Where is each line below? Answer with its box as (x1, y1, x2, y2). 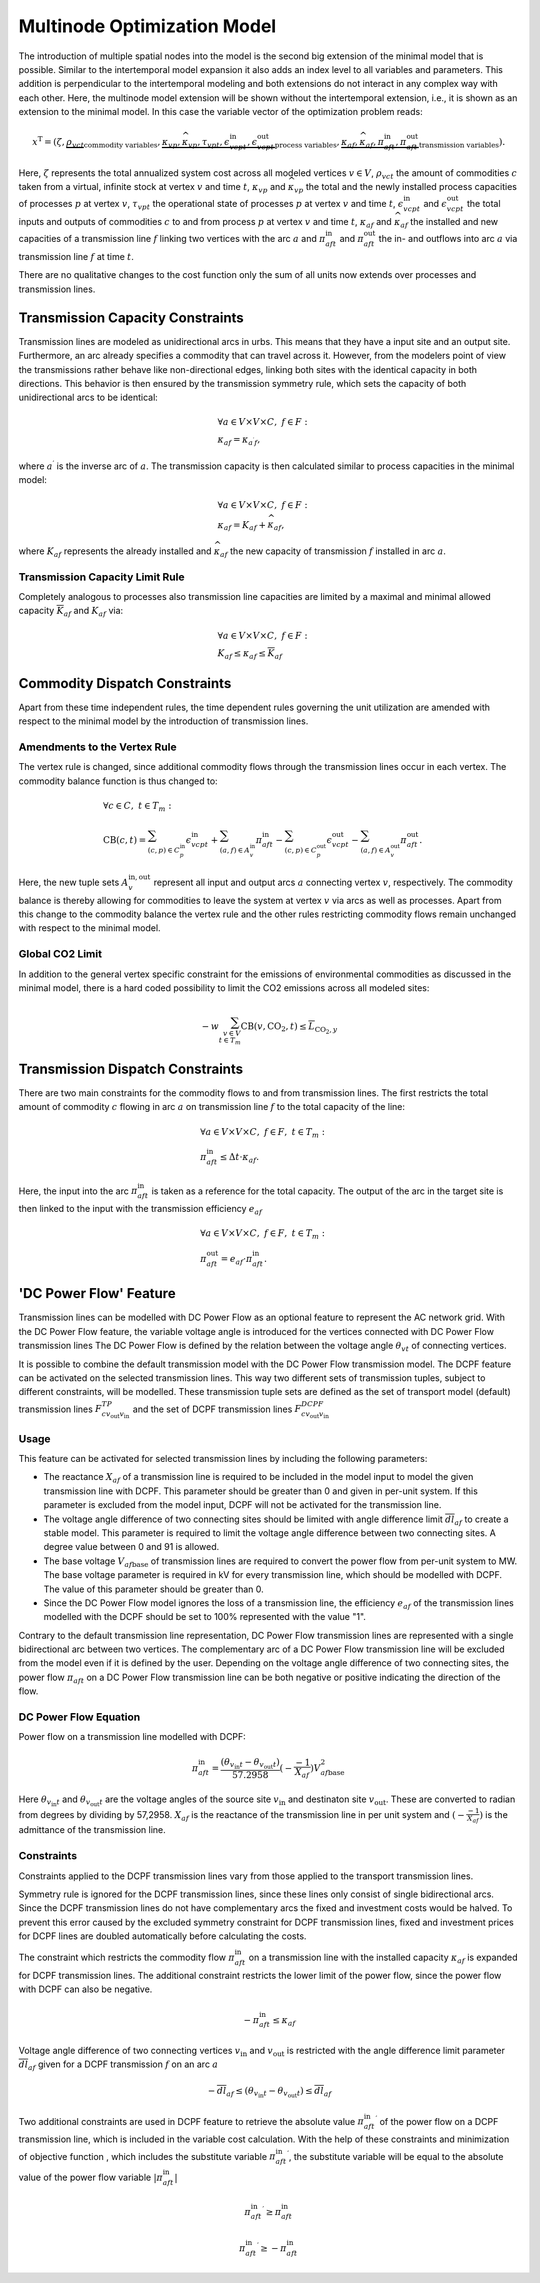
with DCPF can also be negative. (18, 1983, 153, 1995)
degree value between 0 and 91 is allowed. (43, 1541, 220, 1553)
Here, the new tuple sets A (18, 876, 129, 888)
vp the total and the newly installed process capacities (293, 181, 517, 195)
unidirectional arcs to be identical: (18, 391, 159, 404)
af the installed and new (400, 216, 499, 230)
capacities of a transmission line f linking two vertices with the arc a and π (18, 233, 326, 245)
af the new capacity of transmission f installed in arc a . (220, 545, 447, 559)
